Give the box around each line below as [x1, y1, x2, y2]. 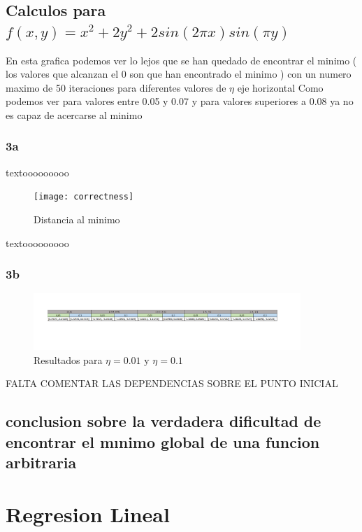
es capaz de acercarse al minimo [6, 107, 143, 122]
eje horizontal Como [237, 80, 324, 94]
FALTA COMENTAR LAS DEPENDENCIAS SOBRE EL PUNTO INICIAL [6, 376, 338, 391]
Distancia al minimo [34, 212, 120, 227]
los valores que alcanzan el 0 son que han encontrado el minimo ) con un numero [6, 66, 352, 81]
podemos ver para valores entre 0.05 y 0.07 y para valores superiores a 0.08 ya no [6, 94, 354, 108]
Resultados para [34, 352, 103, 367]
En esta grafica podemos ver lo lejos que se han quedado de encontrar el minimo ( [6, 52, 357, 67]
